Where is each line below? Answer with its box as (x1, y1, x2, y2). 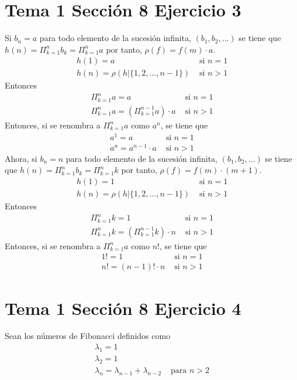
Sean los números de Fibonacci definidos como (5, 330, 171, 342)
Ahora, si (5, 152, 37, 164)
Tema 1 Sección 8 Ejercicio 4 (5, 296, 241, 320)
